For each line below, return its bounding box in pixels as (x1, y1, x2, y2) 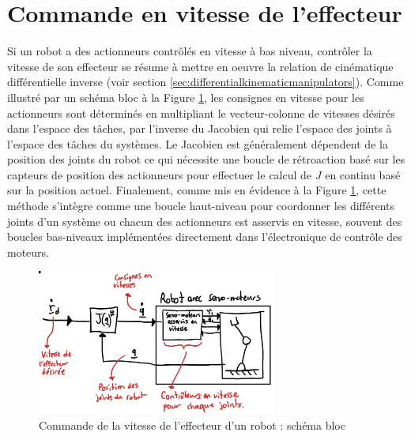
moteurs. (7, 243, 50, 260)
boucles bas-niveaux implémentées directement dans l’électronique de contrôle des (7, 228, 402, 245)
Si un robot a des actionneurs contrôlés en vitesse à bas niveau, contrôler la (7, 43, 372, 59)
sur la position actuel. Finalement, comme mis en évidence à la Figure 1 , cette (7, 182, 386, 198)
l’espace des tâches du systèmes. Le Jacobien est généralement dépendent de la (7, 135, 388, 152)
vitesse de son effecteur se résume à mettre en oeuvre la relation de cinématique (7, 58, 394, 74)
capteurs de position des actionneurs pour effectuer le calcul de (7, 166, 312, 182)
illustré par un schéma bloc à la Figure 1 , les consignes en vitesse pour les (7, 88, 364, 105)
